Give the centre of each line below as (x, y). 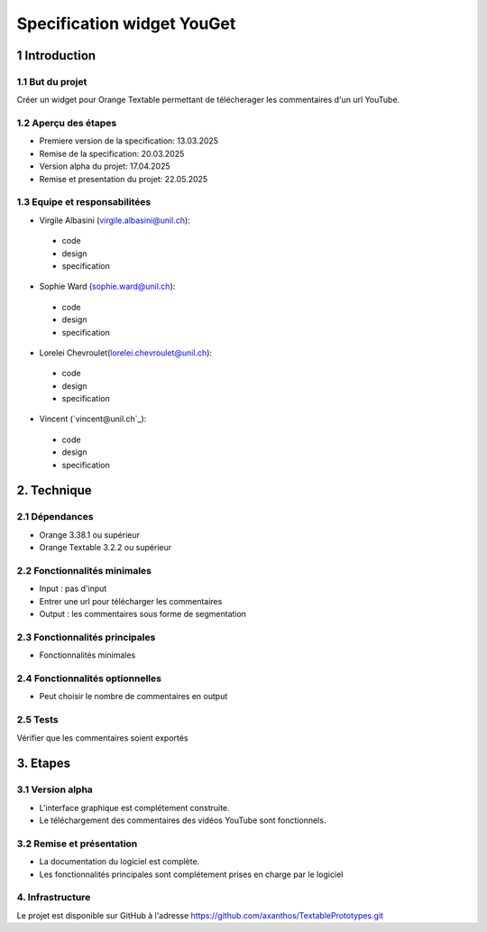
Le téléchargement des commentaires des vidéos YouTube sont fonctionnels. (183, 820)
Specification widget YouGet (126, 23)
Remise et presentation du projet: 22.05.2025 (124, 179)
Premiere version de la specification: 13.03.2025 (129, 141)
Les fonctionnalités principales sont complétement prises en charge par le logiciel (191, 874)
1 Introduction (56, 55)
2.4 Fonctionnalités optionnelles (89, 678)
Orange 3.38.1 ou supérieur (89, 535)
